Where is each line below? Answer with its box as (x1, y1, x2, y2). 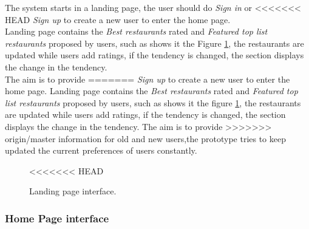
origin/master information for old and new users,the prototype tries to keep (5, 132, 286, 145)
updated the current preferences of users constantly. (5, 144, 197, 157)
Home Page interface (5, 210, 109, 225)
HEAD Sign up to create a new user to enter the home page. (5, 13, 231, 26)
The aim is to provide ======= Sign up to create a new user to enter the (5, 72, 290, 85)
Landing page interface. (29, 185, 117, 197)
